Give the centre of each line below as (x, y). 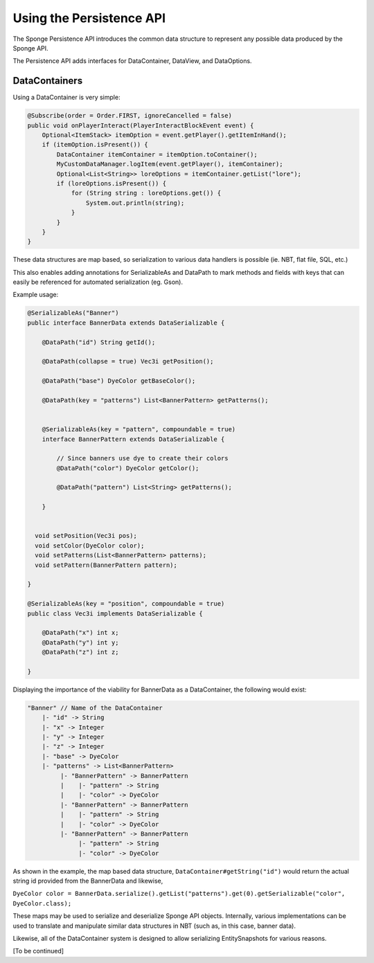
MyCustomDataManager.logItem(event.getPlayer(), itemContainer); (170, 164)
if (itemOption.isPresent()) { (95, 145)
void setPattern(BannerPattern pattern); (106, 565)
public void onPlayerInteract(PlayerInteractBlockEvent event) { (141, 125)
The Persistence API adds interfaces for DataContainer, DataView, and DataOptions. (132, 61)
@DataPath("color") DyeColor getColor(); (128, 468)
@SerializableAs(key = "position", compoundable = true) (126, 604)
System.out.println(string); (135, 203)
